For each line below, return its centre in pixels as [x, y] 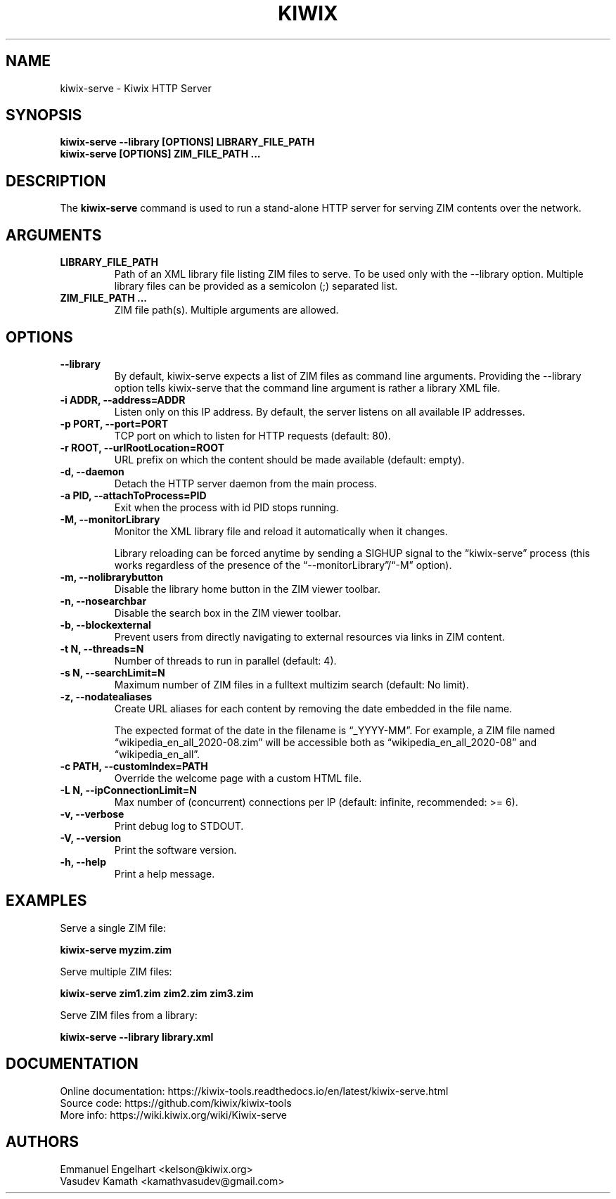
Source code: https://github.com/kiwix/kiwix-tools [176, 1103]
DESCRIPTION [56, 181]
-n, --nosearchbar [103, 601]
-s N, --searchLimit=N [113, 672]
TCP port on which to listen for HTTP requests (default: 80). [252, 435]
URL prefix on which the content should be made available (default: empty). [289, 459]
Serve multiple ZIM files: [116, 971]
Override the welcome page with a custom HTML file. [238, 778]
